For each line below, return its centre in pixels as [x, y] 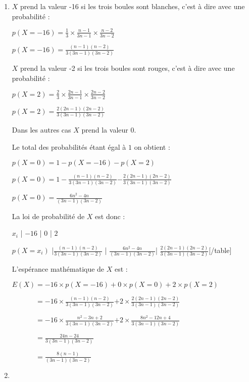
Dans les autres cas [41, 130]
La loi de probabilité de [48, 216]
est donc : [110, 216]
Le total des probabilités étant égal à [69, 146]
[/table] [220, 250]
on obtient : [152, 146]
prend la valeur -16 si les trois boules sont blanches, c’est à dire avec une [133, 6]
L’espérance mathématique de [58, 269]
